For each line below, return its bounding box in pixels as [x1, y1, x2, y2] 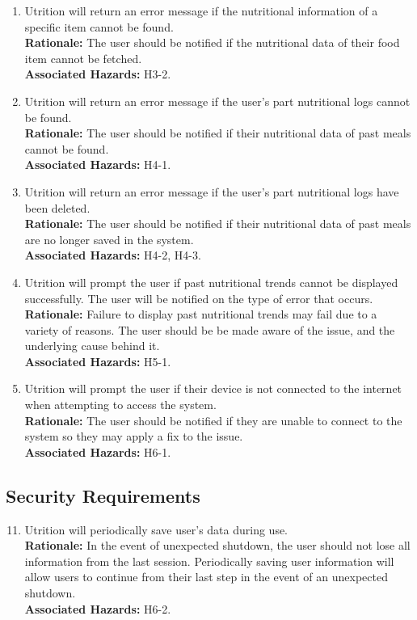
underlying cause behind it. [24, 337, 160, 354]
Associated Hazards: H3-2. [24, 65, 171, 82]
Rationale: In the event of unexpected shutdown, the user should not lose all [24, 537, 411, 554]
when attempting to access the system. [24, 396, 217, 413]
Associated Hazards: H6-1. [24, 443, 171, 460]
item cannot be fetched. [24, 49, 142, 66]
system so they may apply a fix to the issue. [24, 428, 243, 445]
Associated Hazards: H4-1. [24, 156, 171, 173]
